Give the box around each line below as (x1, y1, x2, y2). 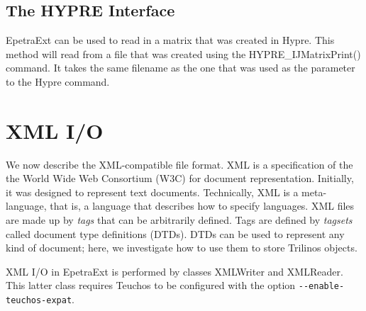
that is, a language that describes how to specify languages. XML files (50, 198, 355, 213)
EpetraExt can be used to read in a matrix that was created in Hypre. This (6, 33, 335, 47)
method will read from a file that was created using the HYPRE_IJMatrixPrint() (6, 46, 361, 61)
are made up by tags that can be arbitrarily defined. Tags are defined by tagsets (6, 213, 353, 227)
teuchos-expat (6, 295, 72, 306)
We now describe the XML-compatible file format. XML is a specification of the (6, 157, 353, 171)
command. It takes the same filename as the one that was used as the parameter (6, 60, 355, 75)
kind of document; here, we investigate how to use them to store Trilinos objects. (6, 240, 357, 255)
